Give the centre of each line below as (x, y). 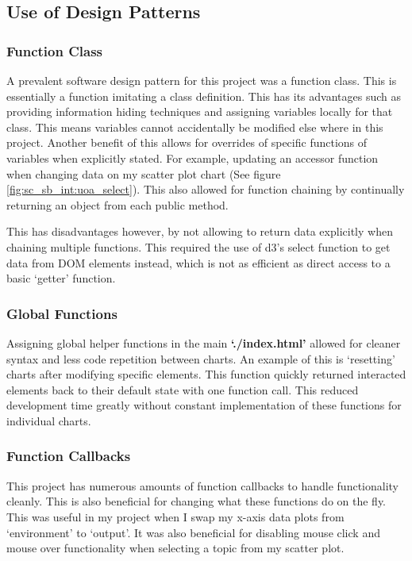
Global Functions (62, 313)
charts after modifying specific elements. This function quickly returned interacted (206, 374)
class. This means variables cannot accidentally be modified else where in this (195, 127)
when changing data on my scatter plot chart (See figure (144, 173)
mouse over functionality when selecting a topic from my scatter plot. (175, 548)
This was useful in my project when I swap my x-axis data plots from (175, 516)
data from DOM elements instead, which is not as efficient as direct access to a (198, 262)
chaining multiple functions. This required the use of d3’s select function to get (198, 246)
